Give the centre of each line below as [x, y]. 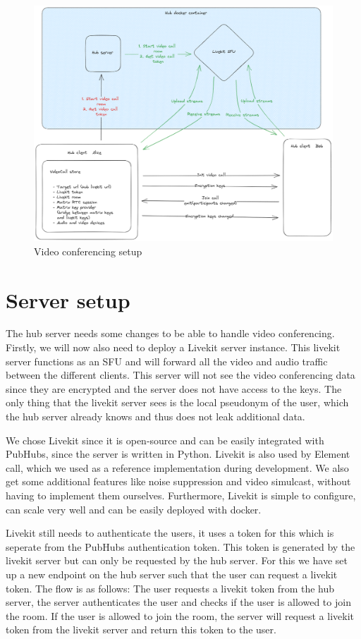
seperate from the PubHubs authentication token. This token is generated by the [180, 546]
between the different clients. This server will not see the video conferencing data [180, 375]
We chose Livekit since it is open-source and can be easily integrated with [165, 440]
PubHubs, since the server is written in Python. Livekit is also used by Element [178, 454]
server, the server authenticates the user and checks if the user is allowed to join [178, 602]
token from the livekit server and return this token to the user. [141, 629]
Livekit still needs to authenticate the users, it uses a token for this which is [170, 533]
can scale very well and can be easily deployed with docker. [134, 509]
